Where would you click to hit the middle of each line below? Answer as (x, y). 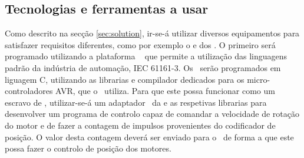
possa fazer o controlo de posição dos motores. (88, 148)
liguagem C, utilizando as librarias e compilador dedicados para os (125, 79)
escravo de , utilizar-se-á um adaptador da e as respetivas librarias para (136, 102)
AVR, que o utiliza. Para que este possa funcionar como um (165, 91)
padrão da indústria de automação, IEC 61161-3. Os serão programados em (143, 67)
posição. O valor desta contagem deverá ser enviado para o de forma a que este (149, 137)
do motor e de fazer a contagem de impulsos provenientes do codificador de (140, 125)
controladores (29, 91)
